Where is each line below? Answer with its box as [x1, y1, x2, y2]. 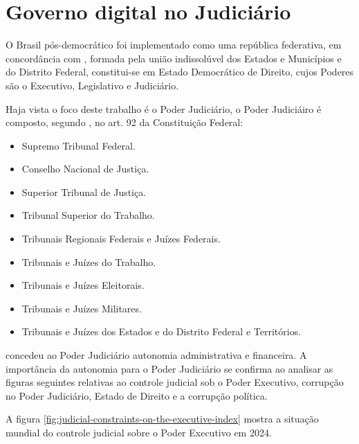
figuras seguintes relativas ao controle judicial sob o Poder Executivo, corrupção [6, 375, 344, 389]
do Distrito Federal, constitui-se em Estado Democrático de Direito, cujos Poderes [6, 64, 354, 79]
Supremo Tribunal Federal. [21, 138, 136, 152]
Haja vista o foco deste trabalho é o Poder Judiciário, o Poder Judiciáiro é [6, 101, 322, 116]
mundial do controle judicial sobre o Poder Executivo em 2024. [6, 425, 272, 439]
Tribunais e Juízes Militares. [21, 301, 142, 315]
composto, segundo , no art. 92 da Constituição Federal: [6, 115, 243, 130]
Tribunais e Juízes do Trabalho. [21, 254, 156, 269]
